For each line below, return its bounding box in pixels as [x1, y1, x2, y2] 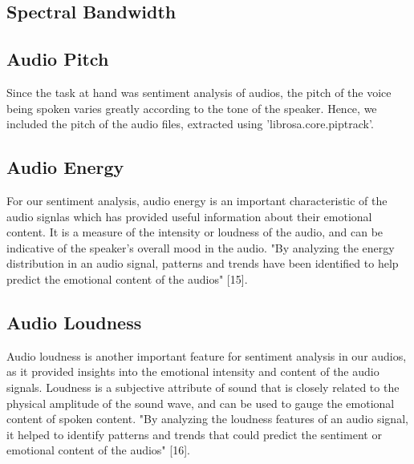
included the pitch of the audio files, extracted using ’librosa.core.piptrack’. [6, 115, 374, 132]
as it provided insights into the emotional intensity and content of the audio [6, 363, 379, 380]
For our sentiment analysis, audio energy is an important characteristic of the [6, 192, 388, 208]
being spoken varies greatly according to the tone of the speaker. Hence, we [6, 99, 377, 116]
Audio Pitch [6, 46, 109, 71]
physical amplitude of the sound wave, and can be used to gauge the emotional [6, 394, 395, 411]
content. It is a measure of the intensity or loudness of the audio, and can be [6, 224, 384, 240]
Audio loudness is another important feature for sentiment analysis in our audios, [6, 347, 407, 364]
